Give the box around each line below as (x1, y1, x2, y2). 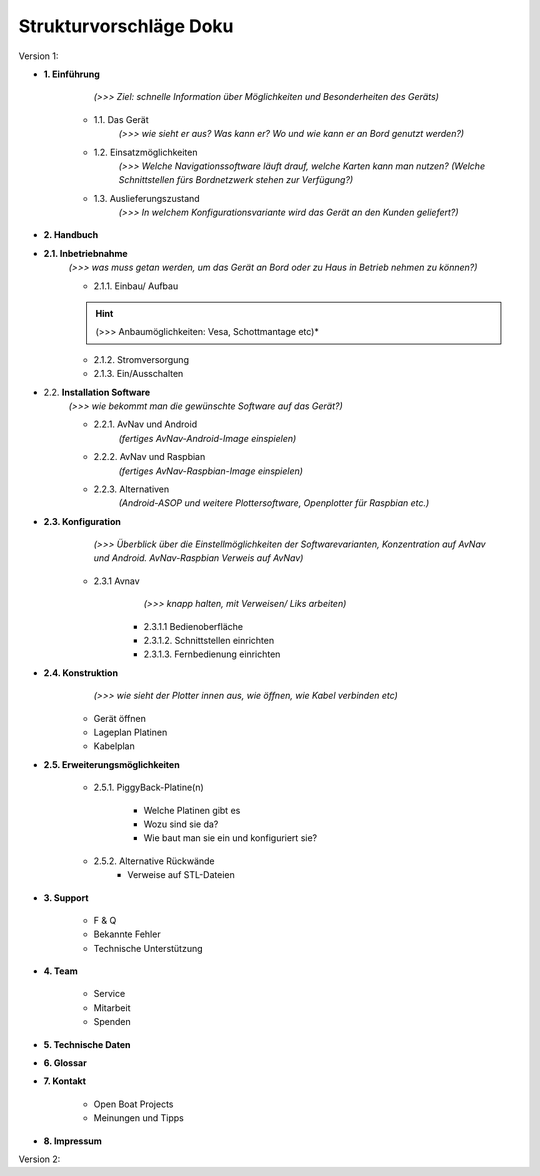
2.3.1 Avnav (93, 575, 140, 587)
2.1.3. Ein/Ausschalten (93, 368, 184, 380)
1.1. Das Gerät (93, 113, 149, 125)
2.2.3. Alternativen (93, 483, 170, 495)
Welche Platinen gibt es (143, 804, 241, 816)
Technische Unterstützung (93, 942, 204, 954)
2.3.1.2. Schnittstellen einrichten (143, 635, 275, 647)
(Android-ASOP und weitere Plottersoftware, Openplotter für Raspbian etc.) (118, 497, 430, 509)
